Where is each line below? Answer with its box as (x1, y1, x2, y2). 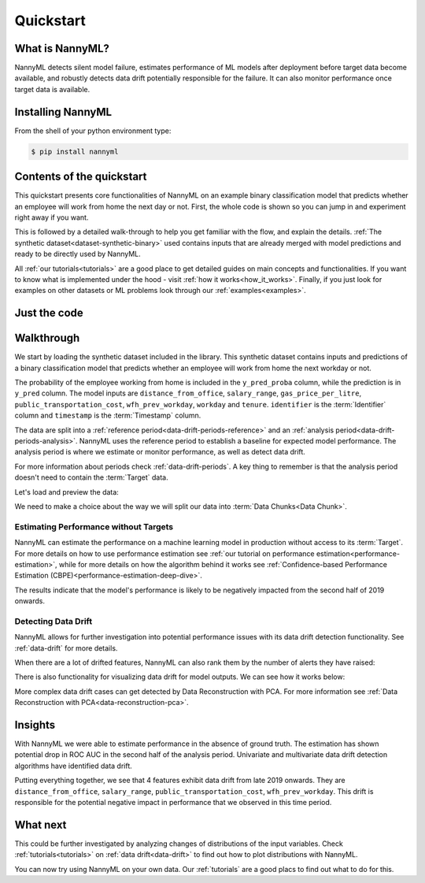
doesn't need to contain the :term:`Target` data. (14, 473, 168, 482)
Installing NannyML (14, 105, 113, 118)
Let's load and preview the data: (14, 487, 120, 496)
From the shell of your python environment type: (14, 126, 172, 135)
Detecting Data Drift (14, 615, 93, 626)
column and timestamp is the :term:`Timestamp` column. (14, 410, 201, 421)
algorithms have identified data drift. (14, 761, 133, 770)
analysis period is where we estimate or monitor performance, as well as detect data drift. (14, 447, 306, 457)
